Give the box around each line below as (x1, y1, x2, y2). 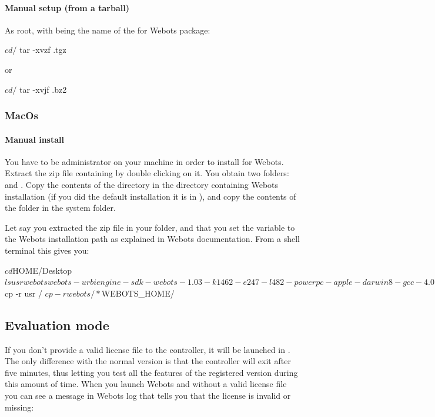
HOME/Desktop (12, 264, 72, 276)
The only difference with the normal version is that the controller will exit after (5, 355, 291, 367)
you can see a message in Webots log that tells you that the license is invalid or (5, 389, 291, 401)
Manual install (5, 133, 64, 145)
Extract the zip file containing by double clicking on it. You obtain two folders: (5, 167, 289, 179)
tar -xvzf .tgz (19, 43, 66, 56)
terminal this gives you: (5, 244, 89, 256)
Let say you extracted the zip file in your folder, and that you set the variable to (5, 221, 295, 233)
